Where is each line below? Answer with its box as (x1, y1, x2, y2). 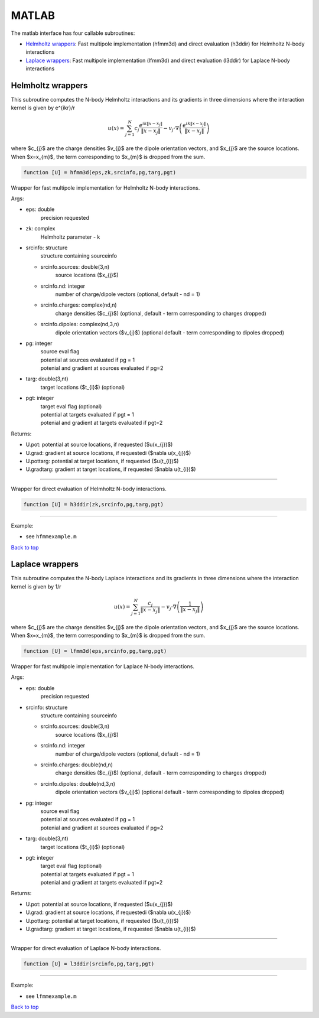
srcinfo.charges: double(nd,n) (40, 761, 113, 768)
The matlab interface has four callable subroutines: (11, 30, 135, 37)
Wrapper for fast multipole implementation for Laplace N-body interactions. (11, 663, 195, 670)
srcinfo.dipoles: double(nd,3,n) (40, 780, 115, 787)
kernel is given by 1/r (11, 583, 61, 590)
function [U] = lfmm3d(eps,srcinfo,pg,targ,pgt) (23, 648, 167, 655)
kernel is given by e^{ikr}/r (11, 104, 75, 112)
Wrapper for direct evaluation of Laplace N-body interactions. (11, 945, 161, 952)
